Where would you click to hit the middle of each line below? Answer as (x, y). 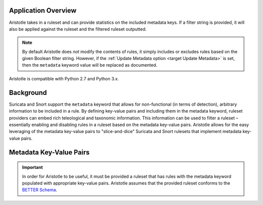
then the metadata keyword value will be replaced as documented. (90, 65)
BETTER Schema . (40, 190)
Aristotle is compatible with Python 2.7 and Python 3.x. (64, 78)
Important (33, 168)
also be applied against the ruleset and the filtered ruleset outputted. (78, 29)
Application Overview (43, 10)
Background (28, 93)
